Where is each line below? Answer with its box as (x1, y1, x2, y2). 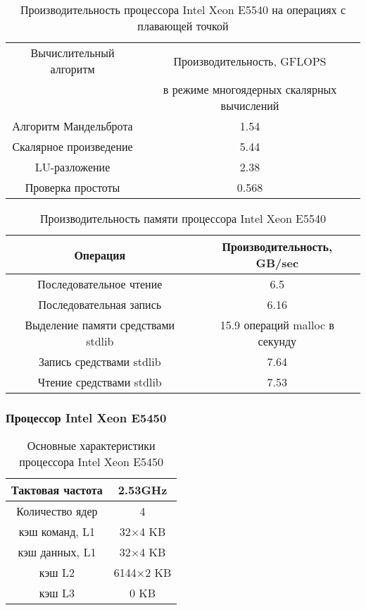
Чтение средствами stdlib (37, 374, 162, 390)
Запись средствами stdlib (38, 353, 161, 370)
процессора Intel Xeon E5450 (19, 453, 164, 470)
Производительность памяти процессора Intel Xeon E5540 (39, 210, 327, 226)
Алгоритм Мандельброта (12, 118, 133, 134)
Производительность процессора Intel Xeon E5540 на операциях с (20, 1, 346, 18)
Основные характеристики (27, 437, 156, 454)
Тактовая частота (11, 482, 103, 499)
